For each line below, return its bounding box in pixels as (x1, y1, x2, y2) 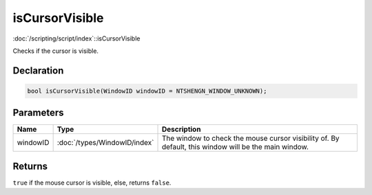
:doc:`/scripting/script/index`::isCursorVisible (12, 34, 141, 43)
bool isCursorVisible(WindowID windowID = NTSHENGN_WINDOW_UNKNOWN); (27, 87, 267, 95)
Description (161, 124, 201, 134)
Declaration (12, 65, 64, 76)
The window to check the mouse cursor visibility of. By (161, 134, 340, 144)
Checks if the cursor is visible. (12, 47, 99, 55)
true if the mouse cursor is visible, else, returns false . (12, 179, 172, 187)
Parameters (12, 107, 64, 119)
